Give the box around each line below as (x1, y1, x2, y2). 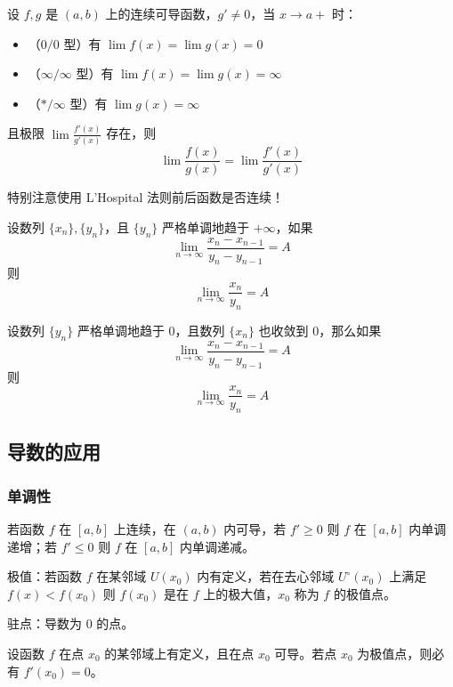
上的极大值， (203, 584, 279, 602)
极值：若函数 (7, 567, 82, 586)
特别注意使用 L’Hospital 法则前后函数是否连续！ (7, 188, 284, 206)
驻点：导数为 (7, 614, 82, 633)
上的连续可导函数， (105, 4, 218, 22)
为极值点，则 (357, 643, 433, 662)
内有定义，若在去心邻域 (197, 567, 335, 586)
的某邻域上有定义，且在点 (104, 643, 255, 662)
